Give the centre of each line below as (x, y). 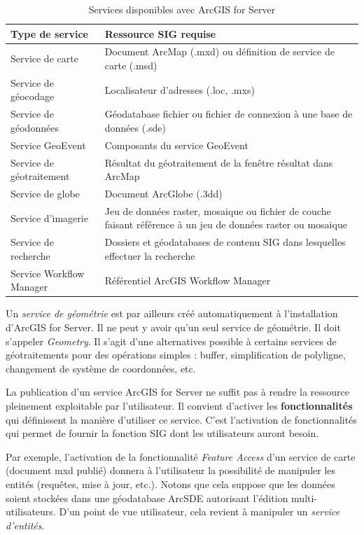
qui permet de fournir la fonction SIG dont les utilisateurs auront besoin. (162, 433)
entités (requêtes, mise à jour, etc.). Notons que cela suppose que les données (170, 484)
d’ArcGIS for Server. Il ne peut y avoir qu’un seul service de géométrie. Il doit (173, 327)
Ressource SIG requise (160, 33)
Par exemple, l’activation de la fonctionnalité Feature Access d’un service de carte (181, 456)
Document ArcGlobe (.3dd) (163, 194)
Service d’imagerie (49, 217)
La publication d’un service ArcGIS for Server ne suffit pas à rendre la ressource (178, 392)
